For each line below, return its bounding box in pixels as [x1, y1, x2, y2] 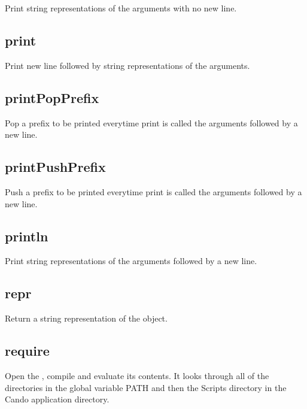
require [5, 341, 50, 360]
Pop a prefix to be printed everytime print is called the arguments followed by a [5, 116, 298, 129]
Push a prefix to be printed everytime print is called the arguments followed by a [5, 185, 302, 198]
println [5, 226, 48, 245]
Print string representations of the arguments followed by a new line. [5, 255, 257, 267]
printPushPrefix [5, 157, 106, 176]
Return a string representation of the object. [5, 312, 168, 325]
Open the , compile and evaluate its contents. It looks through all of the [5, 369, 269, 381]
